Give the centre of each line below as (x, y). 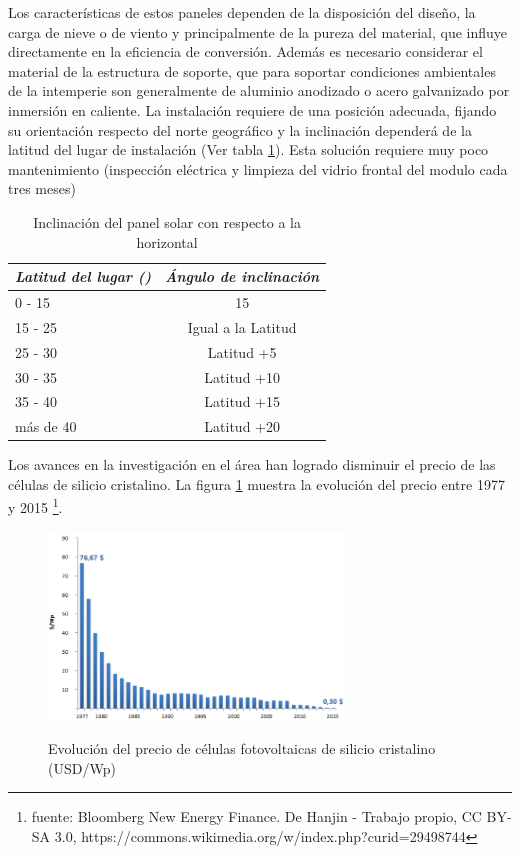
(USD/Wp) (82, 767)
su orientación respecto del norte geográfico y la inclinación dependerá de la (240, 129)
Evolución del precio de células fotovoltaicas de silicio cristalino (242, 748)
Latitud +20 (242, 426)
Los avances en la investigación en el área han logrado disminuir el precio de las (252, 464)
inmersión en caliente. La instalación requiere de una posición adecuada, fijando (252, 109)
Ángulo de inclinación (242, 276)
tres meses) (42, 188)
